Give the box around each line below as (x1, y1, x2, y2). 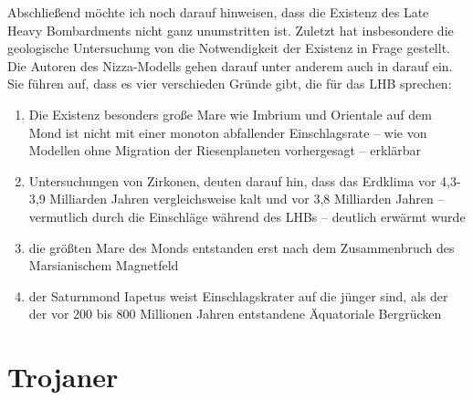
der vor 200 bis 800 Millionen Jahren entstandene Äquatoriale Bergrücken (28, 304, 442, 323)
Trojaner (7, 358, 119, 395)
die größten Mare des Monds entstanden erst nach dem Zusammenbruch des (28, 237, 455, 257)
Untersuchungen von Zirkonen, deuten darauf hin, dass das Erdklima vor (28, 171, 436, 190)
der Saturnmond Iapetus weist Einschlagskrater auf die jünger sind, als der (28, 286, 448, 305)
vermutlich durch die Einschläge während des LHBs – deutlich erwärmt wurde (28, 206, 466, 226)
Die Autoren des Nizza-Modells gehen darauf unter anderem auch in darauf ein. (7, 56, 453, 75)
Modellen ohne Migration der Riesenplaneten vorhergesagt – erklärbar (28, 141, 422, 160)
